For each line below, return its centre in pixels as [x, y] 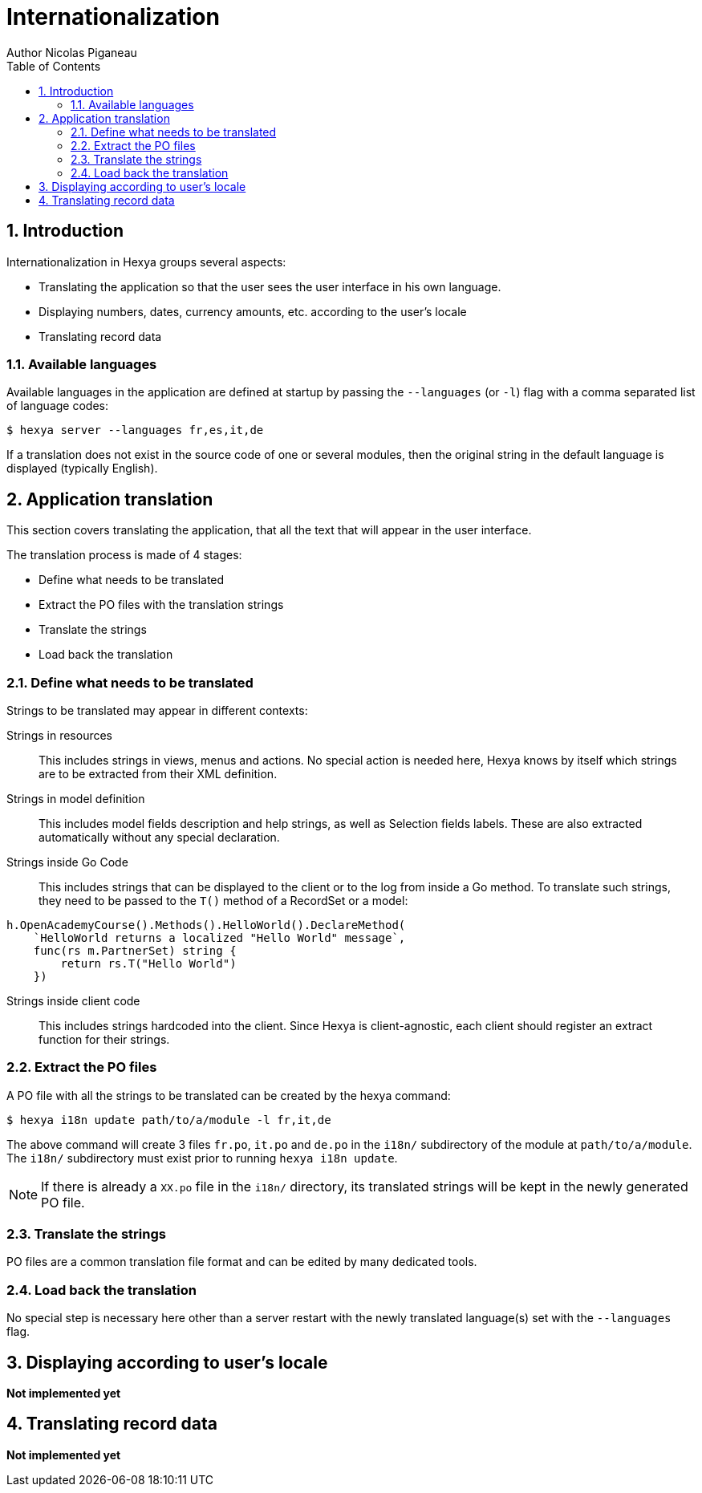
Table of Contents [54, 66]
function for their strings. [104, 1039]
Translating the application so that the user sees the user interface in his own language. [270, 286]
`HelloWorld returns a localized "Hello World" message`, [219, 937]
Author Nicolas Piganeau [72, 52]
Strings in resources [59, 735]
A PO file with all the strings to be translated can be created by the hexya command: [229, 1095]
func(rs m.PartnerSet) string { [135, 950]
